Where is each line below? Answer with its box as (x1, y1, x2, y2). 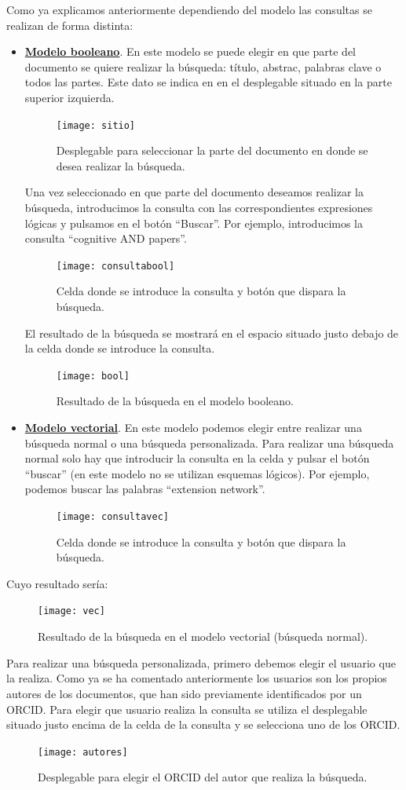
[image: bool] (56, 370, 130, 382)
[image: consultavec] (56, 511, 169, 523)
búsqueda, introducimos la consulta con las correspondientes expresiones (24, 199, 373, 215)
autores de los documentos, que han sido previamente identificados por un (6, 685, 362, 701)
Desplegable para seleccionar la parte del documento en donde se (56, 142, 368, 159)
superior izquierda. (24, 89, 115, 105)
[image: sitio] (56, 119, 136, 131)
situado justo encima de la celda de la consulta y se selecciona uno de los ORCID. (6, 716, 401, 733)
